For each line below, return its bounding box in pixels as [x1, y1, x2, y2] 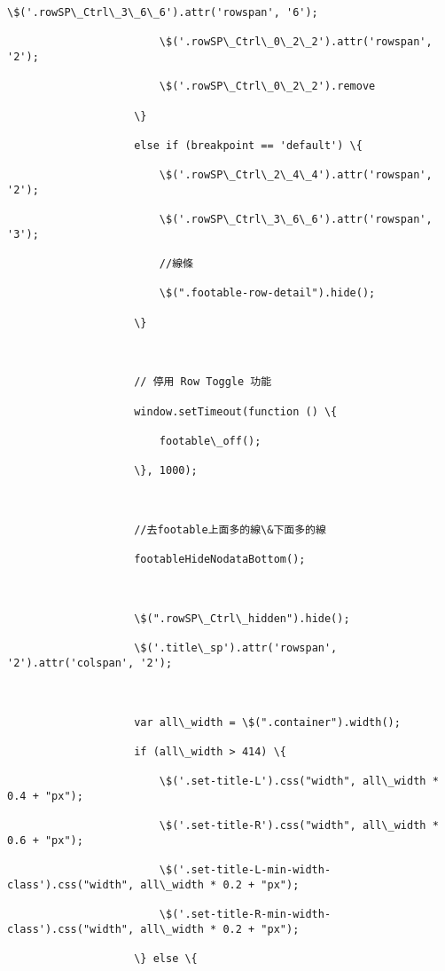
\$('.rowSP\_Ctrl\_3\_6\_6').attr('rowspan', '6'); [7, 6, 318, 19]
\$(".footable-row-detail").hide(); [159, 287, 376, 300]
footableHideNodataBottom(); [134, 553, 306, 566]
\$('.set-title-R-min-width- [159, 908, 332, 921]
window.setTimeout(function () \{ [134, 405, 338, 418]
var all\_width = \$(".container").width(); [134, 715, 401, 729]
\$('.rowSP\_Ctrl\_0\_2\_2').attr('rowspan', [159, 36, 433, 49]
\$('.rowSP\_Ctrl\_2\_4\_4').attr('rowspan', [159, 169, 433, 182]
